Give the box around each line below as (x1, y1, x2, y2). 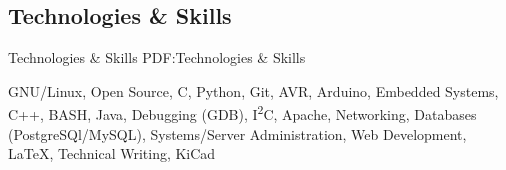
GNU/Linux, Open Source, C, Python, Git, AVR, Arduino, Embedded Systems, (8, 80, 499, 101)
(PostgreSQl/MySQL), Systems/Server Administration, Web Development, (8, 123, 467, 144)
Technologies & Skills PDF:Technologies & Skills (8, 47, 306, 68)
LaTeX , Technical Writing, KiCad (8, 143, 216, 164)
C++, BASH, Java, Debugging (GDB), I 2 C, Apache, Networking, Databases (8, 101, 477, 125)
